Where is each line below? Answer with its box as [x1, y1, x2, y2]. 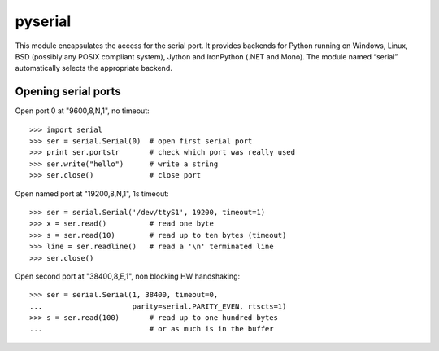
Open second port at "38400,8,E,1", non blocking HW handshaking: [15, 271, 240, 281]
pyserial [15, 12, 72, 30]
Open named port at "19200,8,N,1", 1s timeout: [15, 188, 170, 199]
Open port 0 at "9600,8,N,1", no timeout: [15, 106, 150, 116]
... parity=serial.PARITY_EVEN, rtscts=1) [29, 301, 287, 311]
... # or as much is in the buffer [29, 324, 274, 334]
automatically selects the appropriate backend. [15, 64, 172, 73]
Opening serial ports [15, 85, 121, 99]
